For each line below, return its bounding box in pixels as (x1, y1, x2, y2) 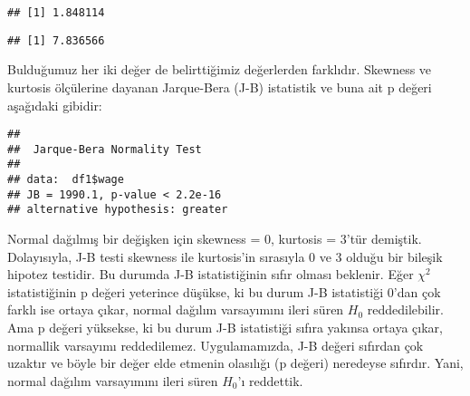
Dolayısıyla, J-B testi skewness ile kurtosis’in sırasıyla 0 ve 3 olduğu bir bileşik (7, 246, 443, 266)
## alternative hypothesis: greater (7, 203, 228, 217)
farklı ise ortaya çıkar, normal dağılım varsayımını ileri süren (7, 300, 344, 319)
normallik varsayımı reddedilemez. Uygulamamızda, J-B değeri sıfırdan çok (7, 335, 424, 354)
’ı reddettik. (237, 371, 303, 390)
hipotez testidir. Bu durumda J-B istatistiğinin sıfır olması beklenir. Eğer (7, 265, 414, 284)
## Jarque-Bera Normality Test (7, 142, 202, 156)
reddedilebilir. (367, 300, 444, 319)
